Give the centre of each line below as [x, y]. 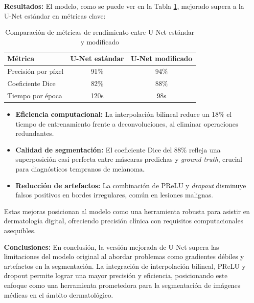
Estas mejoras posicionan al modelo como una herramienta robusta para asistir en [127, 211]
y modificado [100, 41]
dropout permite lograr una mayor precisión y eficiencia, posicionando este [116, 275]
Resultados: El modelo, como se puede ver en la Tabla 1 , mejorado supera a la [124, 6]
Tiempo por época [35, 95]
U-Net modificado [162, 58]
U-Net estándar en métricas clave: [55, 15]
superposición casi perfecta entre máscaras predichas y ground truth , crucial [129, 159]
